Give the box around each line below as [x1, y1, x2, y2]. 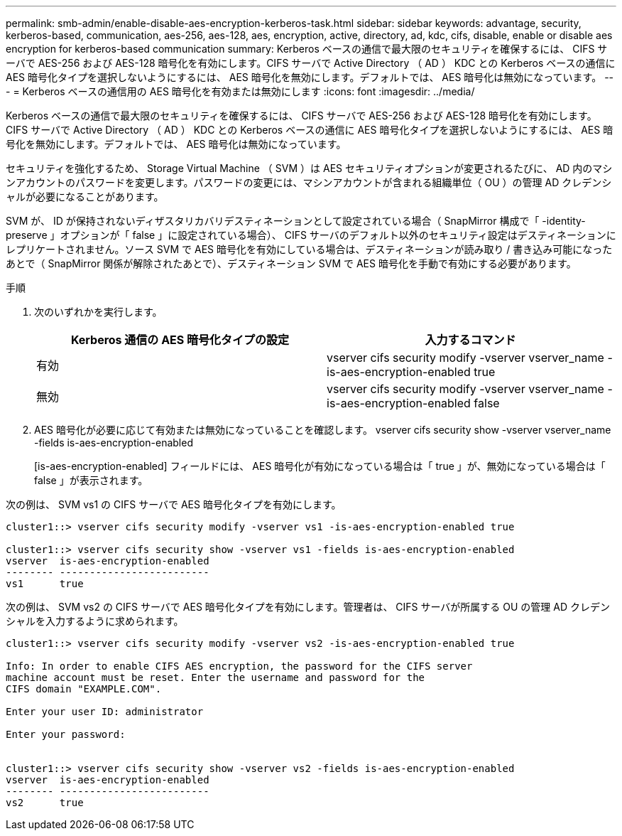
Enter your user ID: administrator [6, 706, 204, 717]
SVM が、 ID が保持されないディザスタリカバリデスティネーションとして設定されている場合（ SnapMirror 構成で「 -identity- [6, 215, 586, 227]
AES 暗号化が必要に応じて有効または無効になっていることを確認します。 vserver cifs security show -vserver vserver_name [34, 424, 611, 436]
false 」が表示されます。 [34, 474, 148, 486]
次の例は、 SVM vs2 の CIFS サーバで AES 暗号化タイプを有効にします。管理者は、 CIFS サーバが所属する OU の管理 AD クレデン [6, 601, 610, 613]
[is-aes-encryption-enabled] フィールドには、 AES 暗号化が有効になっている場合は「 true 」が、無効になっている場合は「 [34, 460, 606, 472]
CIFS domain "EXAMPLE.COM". [6, 683, 162, 695]
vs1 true [6, 578, 84, 589]
